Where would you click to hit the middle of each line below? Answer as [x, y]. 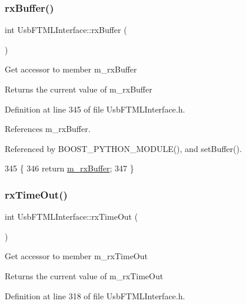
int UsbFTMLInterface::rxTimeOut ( [72, 217]
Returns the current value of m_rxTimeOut [84, 275]
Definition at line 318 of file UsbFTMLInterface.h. [95, 295]
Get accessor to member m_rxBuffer [71, 69]
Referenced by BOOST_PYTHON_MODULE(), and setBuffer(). [123, 148]
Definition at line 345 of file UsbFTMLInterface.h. [95, 109]
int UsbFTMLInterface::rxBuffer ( [66, 30]
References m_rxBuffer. [48, 129]
